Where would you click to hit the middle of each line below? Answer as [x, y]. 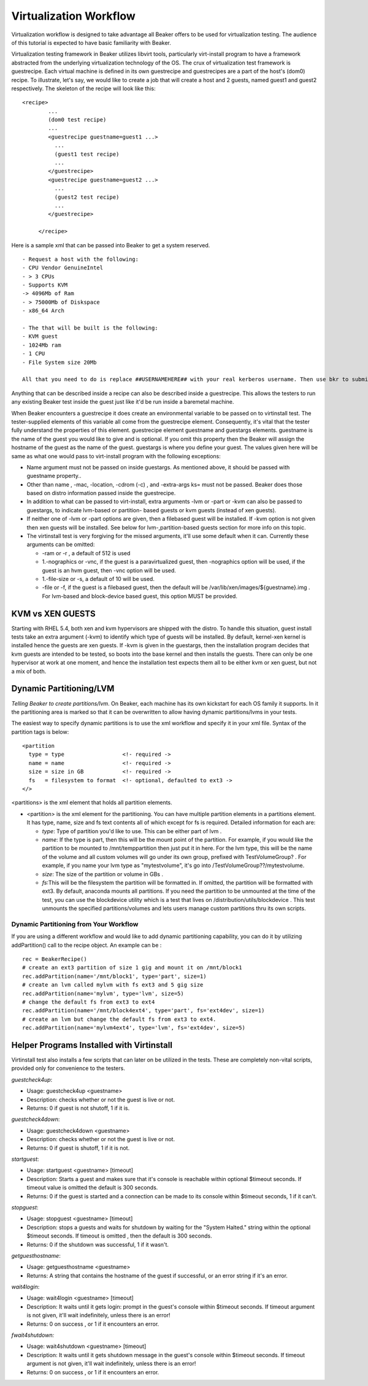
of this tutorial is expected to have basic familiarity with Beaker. [91, 42]
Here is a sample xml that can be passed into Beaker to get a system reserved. [111, 245]
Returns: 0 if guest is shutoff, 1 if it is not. [78, 1148]
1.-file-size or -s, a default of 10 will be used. [98, 579]
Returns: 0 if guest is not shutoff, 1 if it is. [78, 1108]
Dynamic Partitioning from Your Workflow [75, 924]
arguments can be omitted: [61, 545]
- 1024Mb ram [42, 345]
